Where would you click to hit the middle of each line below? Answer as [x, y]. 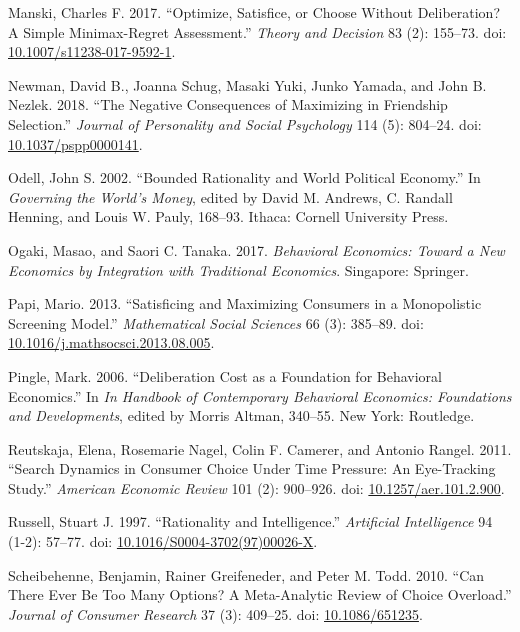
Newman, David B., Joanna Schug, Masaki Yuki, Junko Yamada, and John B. [247, 84]
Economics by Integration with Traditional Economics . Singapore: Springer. [238, 269]
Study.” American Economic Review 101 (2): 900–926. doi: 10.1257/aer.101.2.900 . [256, 487]
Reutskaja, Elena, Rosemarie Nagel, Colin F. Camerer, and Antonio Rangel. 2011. [260, 448]
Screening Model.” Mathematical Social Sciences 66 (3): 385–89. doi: [216, 322]
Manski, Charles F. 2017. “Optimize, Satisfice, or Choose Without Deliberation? [254, 12]
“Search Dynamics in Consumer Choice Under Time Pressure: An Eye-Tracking [252, 468]
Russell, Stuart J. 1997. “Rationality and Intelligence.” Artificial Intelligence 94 [250, 521]
